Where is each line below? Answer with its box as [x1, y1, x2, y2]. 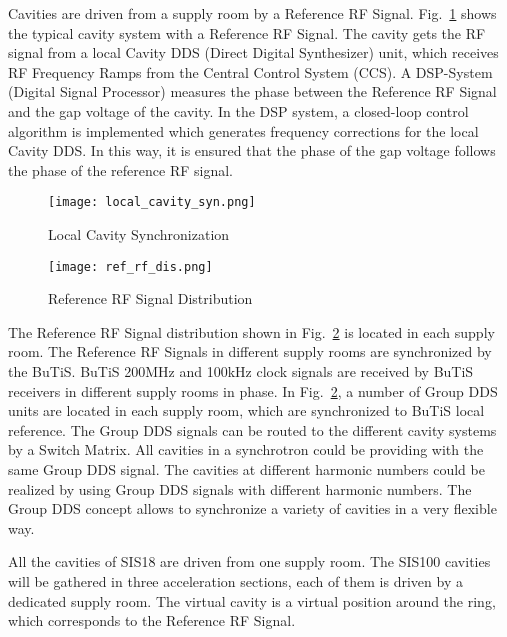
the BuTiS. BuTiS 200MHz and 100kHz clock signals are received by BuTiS [8, 361, 474, 382]
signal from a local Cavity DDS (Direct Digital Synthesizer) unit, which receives [8, 42, 499, 63]
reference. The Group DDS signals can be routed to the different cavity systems [8, 419, 497, 440]
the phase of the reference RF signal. [8, 159, 233, 180]
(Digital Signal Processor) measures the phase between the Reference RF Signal [8, 81, 497, 102]
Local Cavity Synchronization [48, 224, 230, 244]
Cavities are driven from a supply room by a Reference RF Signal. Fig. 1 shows [8, 3, 497, 23]
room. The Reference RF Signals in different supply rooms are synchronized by [8, 341, 492, 362]
